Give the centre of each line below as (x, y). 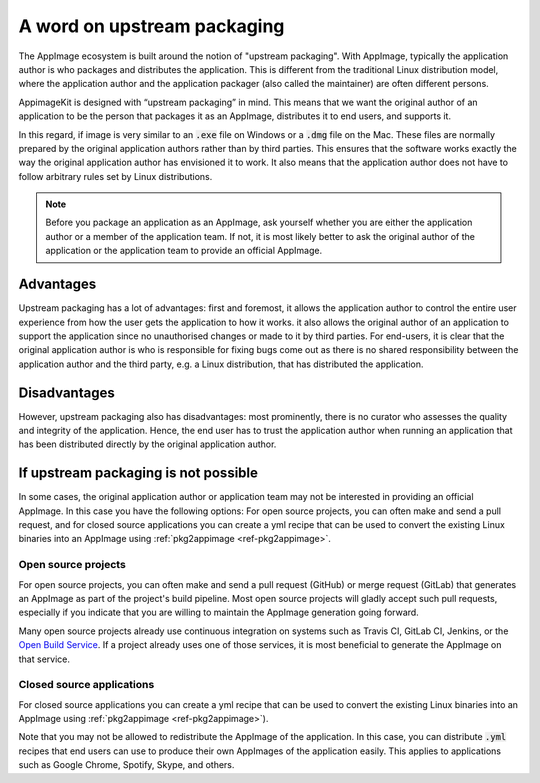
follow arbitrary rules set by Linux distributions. (115, 176)
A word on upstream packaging (151, 26)
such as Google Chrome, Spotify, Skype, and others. (126, 765)
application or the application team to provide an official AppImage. (184, 251)
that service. (44, 659)
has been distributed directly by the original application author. (147, 444)
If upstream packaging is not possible (138, 473)
